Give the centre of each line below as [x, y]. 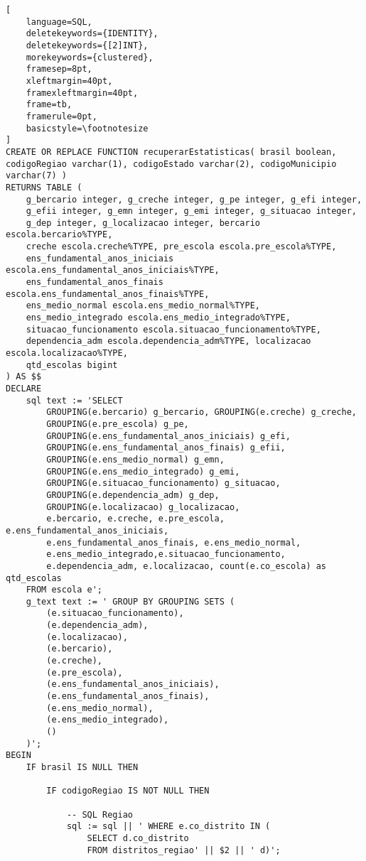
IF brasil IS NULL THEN [82, 767]
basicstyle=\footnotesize [87, 128]
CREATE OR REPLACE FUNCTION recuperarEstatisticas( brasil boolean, [171, 152]
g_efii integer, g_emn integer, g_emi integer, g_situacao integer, [191, 211]
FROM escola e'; [64, 590]
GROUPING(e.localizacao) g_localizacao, [143, 507]
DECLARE [24, 389]
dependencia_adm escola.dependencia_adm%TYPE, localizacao [168, 341]
